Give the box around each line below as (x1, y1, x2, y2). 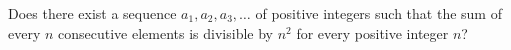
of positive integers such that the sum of (255, 3, 502, 23)
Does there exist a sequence (8, 3, 177, 23)
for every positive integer (296, 22, 449, 43)
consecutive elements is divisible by (58, 22, 273, 43)
